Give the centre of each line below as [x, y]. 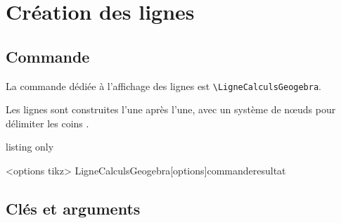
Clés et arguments [73, 208]
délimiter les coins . [47, 123]
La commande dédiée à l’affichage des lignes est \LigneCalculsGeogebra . [163, 85]
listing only [30, 147]
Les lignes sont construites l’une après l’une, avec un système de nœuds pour [171, 109]
